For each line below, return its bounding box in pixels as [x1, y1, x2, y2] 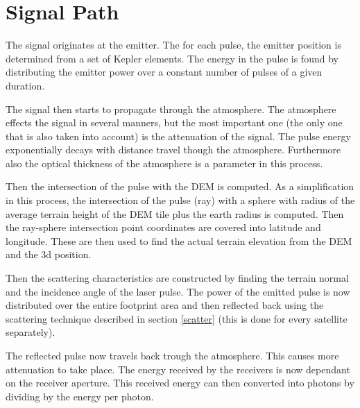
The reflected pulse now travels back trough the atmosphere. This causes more [6, 348, 339, 362]
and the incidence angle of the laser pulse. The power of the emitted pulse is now [6, 284, 350, 298]
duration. [6, 78, 45, 92]
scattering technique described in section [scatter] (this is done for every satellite [6, 311, 348, 325]
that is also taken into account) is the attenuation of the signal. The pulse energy [6, 128, 351, 143]
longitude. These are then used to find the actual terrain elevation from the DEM [6, 233, 352, 248]
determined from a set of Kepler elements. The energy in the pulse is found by [6, 51, 338, 65]
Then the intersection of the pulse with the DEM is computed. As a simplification [6, 179, 354, 194]
